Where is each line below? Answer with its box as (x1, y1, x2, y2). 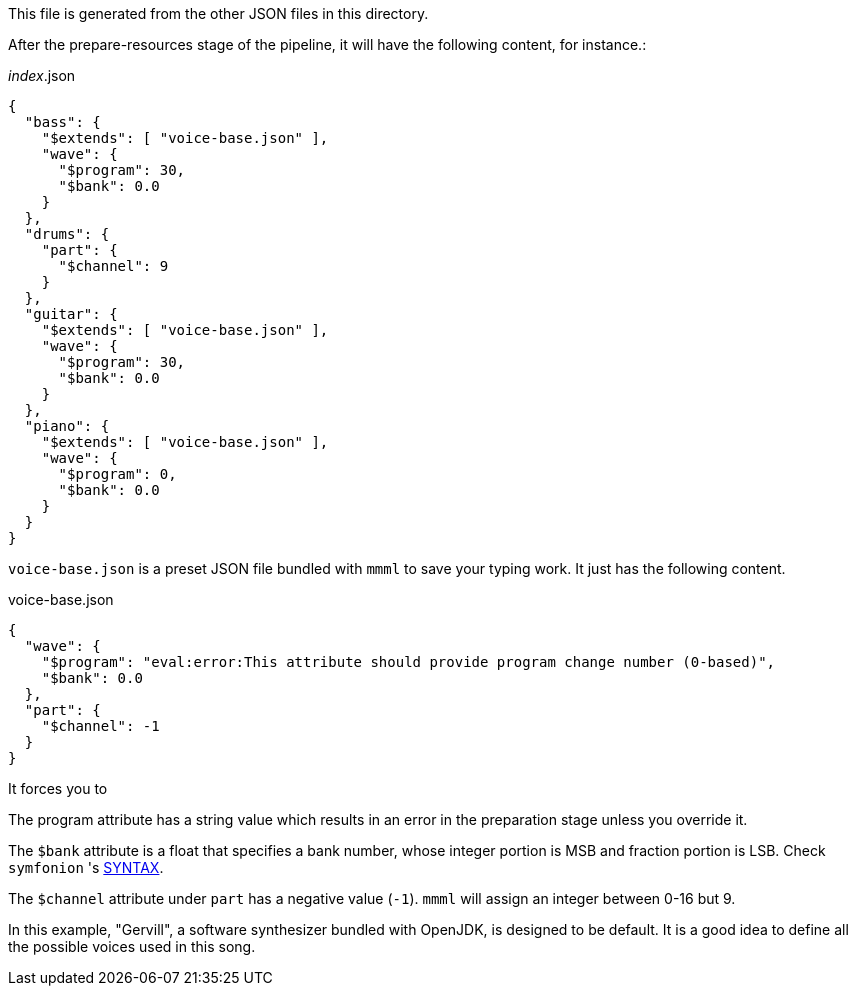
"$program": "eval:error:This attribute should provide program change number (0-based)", (41, 654, 776, 670)
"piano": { (24, 418, 110, 434)
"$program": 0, (58, 466, 177, 482)
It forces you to (8, 780, 108, 797)
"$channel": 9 (58, 258, 169, 274)
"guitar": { (24, 306, 118, 322)
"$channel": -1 (41, 718, 160, 734)
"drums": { (24, 226, 110, 242)
